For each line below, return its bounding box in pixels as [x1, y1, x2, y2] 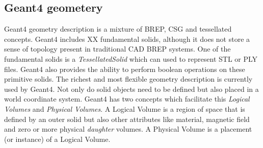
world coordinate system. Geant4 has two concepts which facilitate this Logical [4, 93, 250, 104]
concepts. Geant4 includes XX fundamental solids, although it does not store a [4, 33, 250, 44]
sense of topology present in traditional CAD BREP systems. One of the [4, 43, 231, 54]
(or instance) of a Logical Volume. [4, 133, 111, 144]
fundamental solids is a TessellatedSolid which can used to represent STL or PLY [4, 53, 258, 64]
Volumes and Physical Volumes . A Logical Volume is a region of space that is [4, 103, 245, 114]
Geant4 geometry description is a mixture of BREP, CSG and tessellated [4, 23, 232, 34]
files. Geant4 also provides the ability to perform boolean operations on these [4, 63, 245, 74]
